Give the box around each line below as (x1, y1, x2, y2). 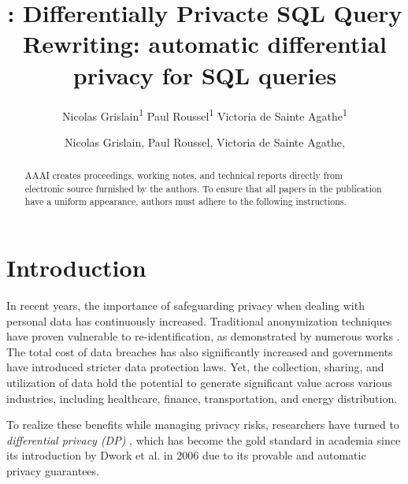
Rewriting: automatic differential (22, 28, 388, 60)
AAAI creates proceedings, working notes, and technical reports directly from (24, 169, 343, 182)
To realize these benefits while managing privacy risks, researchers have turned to (6, 416, 399, 433)
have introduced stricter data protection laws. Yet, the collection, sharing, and (6, 359, 384, 375)
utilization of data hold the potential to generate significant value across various (6, 374, 392, 391)
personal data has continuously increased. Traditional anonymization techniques (6, 312, 392, 329)
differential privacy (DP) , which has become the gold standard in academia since (6, 431, 401, 448)
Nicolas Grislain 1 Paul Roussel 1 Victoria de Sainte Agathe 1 (62, 105, 347, 124)
